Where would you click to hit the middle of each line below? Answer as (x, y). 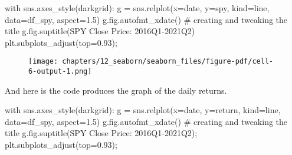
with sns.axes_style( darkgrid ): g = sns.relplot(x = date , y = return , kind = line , (143, 110)
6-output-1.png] (60, 72)
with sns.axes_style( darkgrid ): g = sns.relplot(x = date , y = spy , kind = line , (137, 8)
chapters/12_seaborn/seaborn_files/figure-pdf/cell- (168, 62)
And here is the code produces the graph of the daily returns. (116, 90)
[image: (43, 62)
